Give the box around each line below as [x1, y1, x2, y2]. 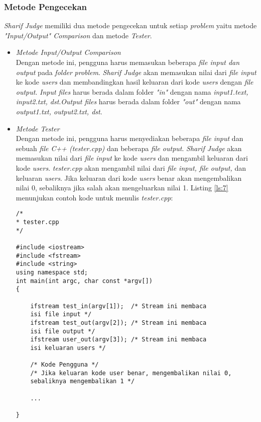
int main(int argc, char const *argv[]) [16, 277, 153, 285]
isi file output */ [30, 327, 95, 335]
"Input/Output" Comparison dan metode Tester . [4, 30, 152, 40]
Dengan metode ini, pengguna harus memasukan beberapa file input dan [16, 57, 240, 67]
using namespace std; [16, 268, 88, 276]
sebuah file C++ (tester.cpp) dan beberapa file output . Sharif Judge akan [16, 143, 242, 153]
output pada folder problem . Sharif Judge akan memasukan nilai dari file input [16, 66, 256, 77]
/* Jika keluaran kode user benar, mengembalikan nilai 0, [30, 369, 232, 377]
